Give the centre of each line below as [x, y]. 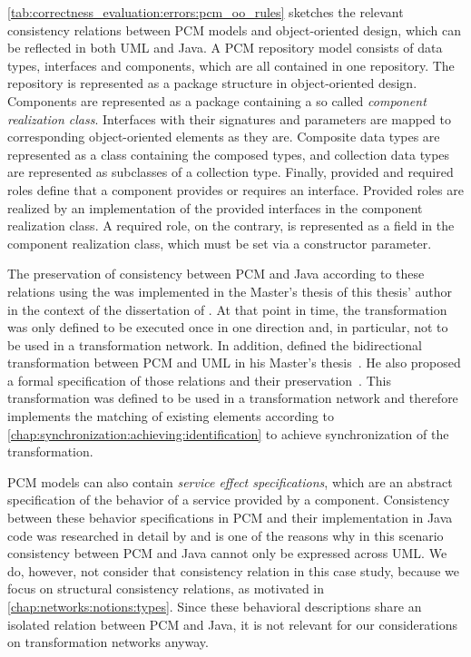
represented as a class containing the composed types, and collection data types [229, 154]
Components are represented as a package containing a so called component [217, 100]
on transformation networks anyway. [108, 642]
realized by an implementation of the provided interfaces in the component [215, 207]
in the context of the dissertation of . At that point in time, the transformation [227, 309]
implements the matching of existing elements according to [171, 416]
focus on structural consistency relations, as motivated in [166, 588]
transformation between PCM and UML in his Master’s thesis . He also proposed [234, 363]
